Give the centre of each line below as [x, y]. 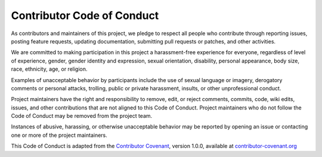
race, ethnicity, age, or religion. [49, 69]
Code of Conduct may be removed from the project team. [82, 116]
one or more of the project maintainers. [59, 135]
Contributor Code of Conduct [85, 15]
